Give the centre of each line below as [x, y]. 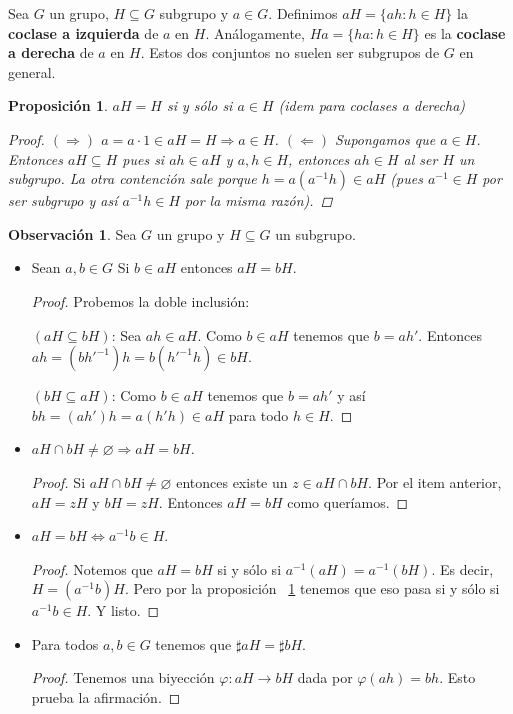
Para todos [65, 643]
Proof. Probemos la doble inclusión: [140, 300]
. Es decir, [462, 568]
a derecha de [51, 52]
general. [32, 71]
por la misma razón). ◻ [259, 200]
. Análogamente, [255, 32]
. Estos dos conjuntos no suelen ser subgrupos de [290, 52]
